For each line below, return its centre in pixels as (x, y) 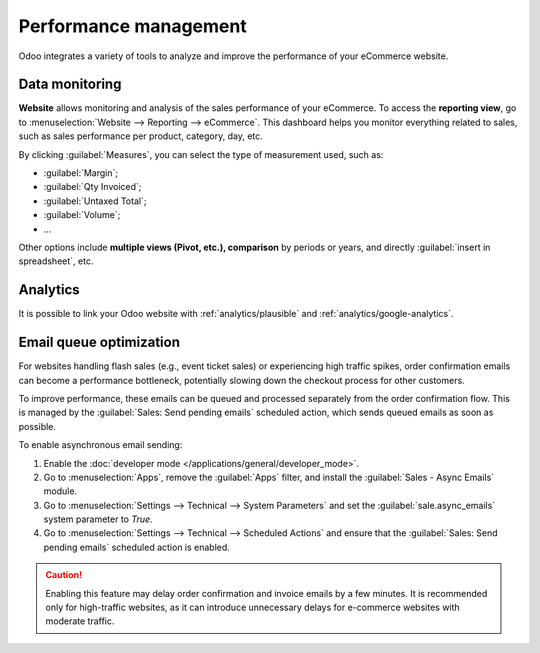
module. (60, 491)
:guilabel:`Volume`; (82, 215)
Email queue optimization (99, 342)
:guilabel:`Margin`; (81, 173)
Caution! (64, 575)
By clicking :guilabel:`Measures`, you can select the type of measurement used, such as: (201, 154)
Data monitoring (70, 84)
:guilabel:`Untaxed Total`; (95, 201)
